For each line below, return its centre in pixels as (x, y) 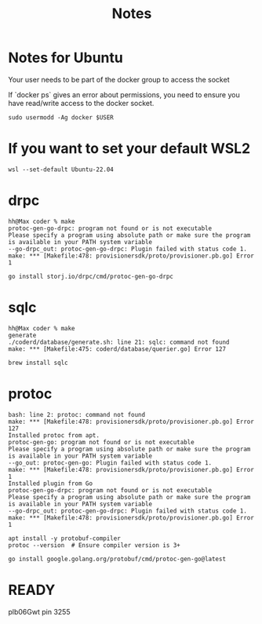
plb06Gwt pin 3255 (39, 611)
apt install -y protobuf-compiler (65, 538)
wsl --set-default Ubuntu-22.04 (61, 170)
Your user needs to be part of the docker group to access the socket (119, 79)
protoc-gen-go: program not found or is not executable (101, 442)
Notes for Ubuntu (65, 58)
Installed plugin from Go (50, 484)
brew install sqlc (38, 363)
